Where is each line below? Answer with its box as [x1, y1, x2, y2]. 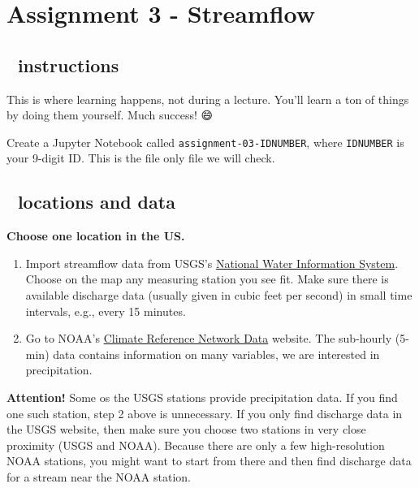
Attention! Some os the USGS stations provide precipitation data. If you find [6, 388, 398, 405]
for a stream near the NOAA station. [6, 468, 191, 485]
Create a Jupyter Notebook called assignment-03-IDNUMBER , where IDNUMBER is [6, 133, 404, 150]
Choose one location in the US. [6, 227, 185, 244]
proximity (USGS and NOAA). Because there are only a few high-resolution [6, 436, 385, 453]
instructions [17, 52, 119, 77]
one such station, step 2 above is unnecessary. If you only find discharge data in [6, 404, 403, 421]
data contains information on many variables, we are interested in [53, 345, 380, 362]
